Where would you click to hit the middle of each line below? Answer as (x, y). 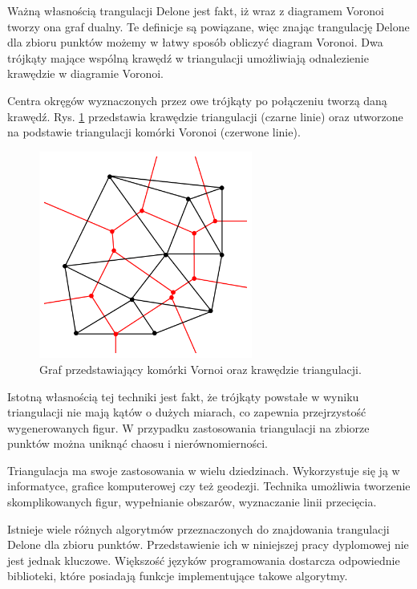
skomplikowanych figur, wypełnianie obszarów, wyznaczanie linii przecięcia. (192, 502)
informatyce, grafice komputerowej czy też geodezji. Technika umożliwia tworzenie (209, 486)
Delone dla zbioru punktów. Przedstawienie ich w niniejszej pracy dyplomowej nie (208, 544)
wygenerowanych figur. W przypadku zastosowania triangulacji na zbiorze (188, 427)
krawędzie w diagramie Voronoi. (85, 73)
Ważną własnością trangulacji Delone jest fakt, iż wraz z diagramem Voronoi (196, 10)
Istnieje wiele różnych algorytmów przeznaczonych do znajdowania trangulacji (198, 528)
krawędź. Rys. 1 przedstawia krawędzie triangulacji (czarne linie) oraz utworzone (205, 116)
